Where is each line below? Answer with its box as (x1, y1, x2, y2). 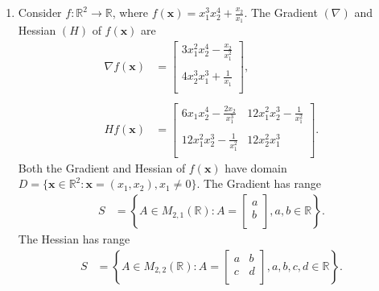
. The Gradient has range (196, 175, 322, 192)
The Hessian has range (18, 231, 130, 247)
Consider (18, 4, 62, 20)
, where (112, 4, 149, 20)
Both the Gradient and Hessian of (18, 159, 186, 176)
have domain (225, 159, 287, 176)
